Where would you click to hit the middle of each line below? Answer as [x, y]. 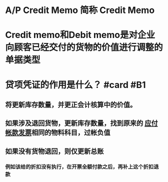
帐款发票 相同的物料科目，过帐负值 [58, 133]
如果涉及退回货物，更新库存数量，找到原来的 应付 [81, 123]
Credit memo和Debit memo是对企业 [80, 35]
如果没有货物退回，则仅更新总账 [54, 151]
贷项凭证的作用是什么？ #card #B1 [75, 85]
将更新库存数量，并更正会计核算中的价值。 [71, 105]
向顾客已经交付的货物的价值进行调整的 [84, 47]
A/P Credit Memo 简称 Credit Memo [80, 10]
